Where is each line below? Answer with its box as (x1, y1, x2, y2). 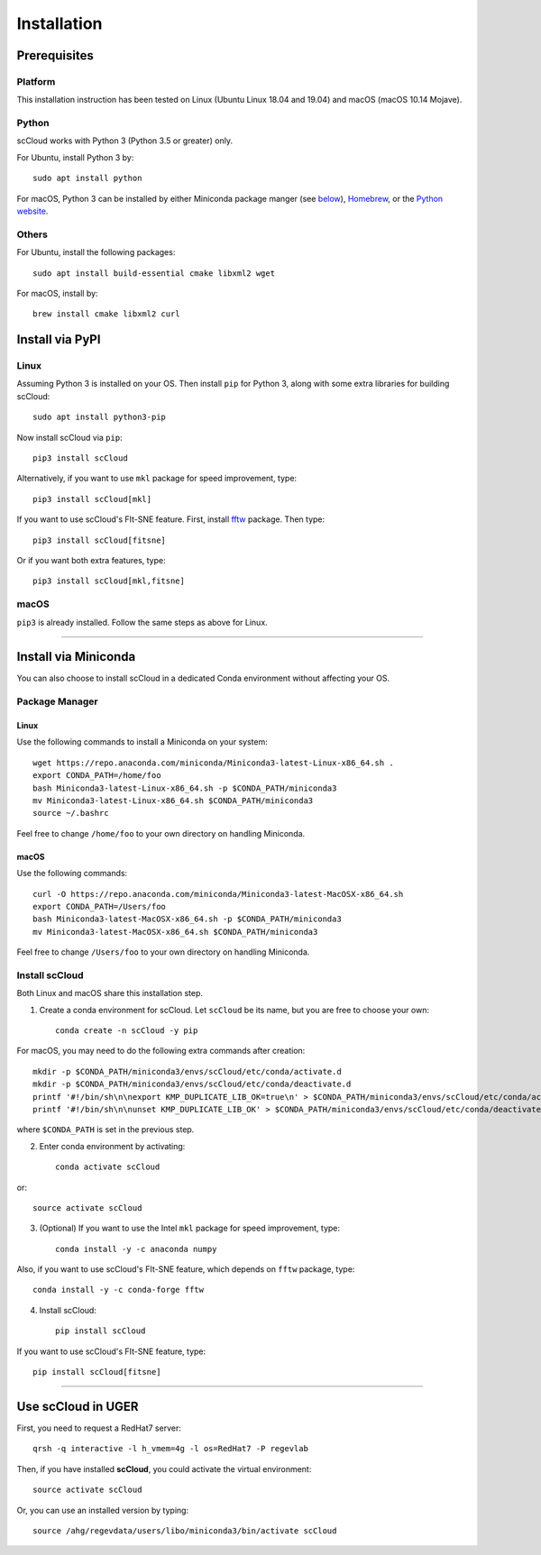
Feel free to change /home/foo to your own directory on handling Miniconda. (16, 828, 306, 838)
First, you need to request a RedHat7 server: (16, 1422, 182, 1433)
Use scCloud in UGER (16, 1398, 139, 1414)
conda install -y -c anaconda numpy (55, 1244, 217, 1254)
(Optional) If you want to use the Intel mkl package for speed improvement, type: (39, 1222, 341, 1234)
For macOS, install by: (16, 288, 98, 298)
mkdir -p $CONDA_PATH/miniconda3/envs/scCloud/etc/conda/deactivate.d (32, 1079, 352, 1090)
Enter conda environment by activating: (39, 1140, 186, 1151)
